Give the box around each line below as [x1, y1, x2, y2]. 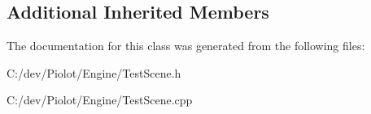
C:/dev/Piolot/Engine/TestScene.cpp [7, 91, 193, 108]
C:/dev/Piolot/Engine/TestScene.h [7, 64, 181, 81]
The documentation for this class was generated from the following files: [7, 37, 365, 54]
